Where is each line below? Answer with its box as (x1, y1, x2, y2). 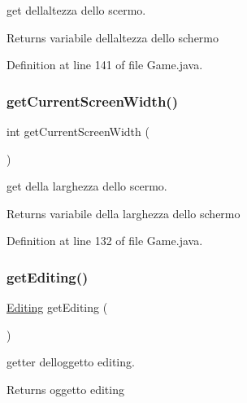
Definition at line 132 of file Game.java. (6, 232, 203, 249)
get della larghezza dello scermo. (6, 177, 167, 195)
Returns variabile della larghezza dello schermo (6, 204, 240, 221)
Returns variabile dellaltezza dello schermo (6, 28, 219, 46)
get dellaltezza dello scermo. (6, 2, 146, 18)
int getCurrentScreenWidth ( (6, 123, 149, 139)
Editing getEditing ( (6, 299, 108, 316)
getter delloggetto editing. (6, 353, 135, 370)
